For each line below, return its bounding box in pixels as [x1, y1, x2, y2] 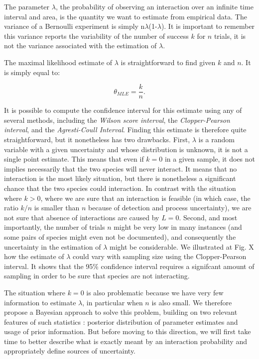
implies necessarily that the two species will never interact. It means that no [4, 163, 237, 174]
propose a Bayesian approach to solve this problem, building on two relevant [4, 307, 238, 317]
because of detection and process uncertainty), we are [88, 202, 252, 213]
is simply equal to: [4, 67, 60, 77]
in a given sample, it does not [164, 154, 255, 164]
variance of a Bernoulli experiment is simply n [4, 21, 145, 31]
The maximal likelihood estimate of [4, 57, 113, 67]
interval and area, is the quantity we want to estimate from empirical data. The [4, 11, 247, 21]
